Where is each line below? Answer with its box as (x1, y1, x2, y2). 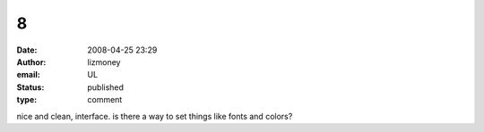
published (87, 81, 125, 93)
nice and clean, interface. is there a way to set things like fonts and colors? (16, 111, 293, 121)
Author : (16, 56, 47, 67)
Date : (16, 45, 38, 55)
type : (16, 95, 38, 105)
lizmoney (87, 56, 121, 67)
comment (87, 95, 123, 105)
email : (16, 70, 40, 80)
